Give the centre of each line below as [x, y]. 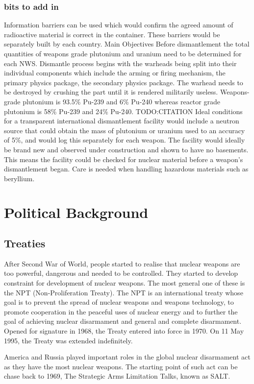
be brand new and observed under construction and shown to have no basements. [126, 149]
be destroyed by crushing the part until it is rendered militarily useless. [111, 92]
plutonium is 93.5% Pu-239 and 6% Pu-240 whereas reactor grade [121, 101]
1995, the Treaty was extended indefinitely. [68, 340]
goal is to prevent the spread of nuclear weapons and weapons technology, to [119, 302]
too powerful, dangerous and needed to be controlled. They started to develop [121, 273]
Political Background [76, 212]
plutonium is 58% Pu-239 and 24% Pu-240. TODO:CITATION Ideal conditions [123, 111]
